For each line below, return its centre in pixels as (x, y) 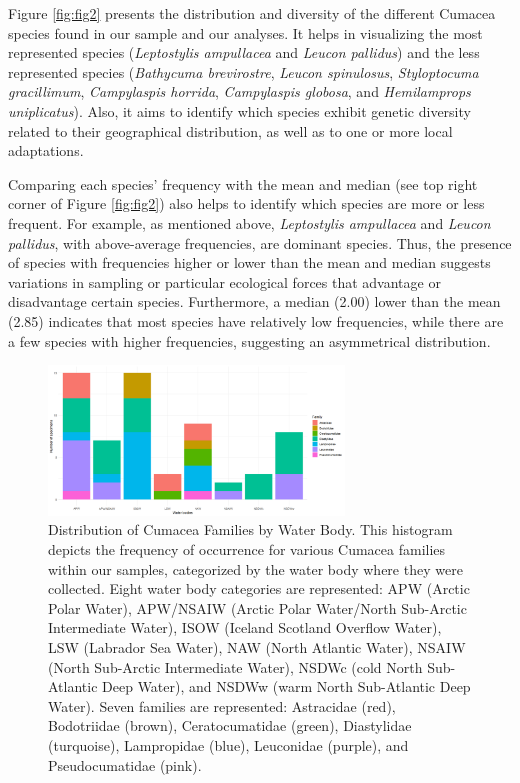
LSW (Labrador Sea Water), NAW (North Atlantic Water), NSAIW (257, 646)
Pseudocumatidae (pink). (125, 764)
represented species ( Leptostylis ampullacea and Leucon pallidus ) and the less (244, 52)
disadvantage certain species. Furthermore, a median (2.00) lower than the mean (254, 301)
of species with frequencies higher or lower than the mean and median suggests (249, 262)
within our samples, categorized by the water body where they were (255, 568)
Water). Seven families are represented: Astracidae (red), (222, 705)
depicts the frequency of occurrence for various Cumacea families (247, 548)
